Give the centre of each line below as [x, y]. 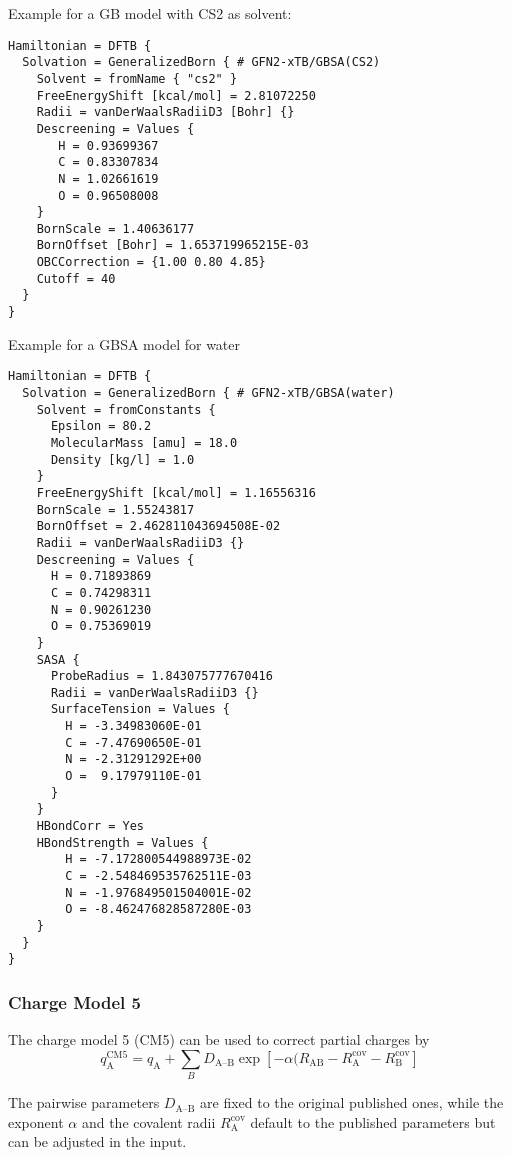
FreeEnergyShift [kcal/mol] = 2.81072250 [176, 95]
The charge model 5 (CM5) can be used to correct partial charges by [219, 1039]
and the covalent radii [148, 1121]
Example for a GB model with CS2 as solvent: [150, 13]
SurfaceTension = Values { [140, 709]
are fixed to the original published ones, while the [352, 1102]
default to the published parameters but [373, 1121]
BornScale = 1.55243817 [115, 509]
